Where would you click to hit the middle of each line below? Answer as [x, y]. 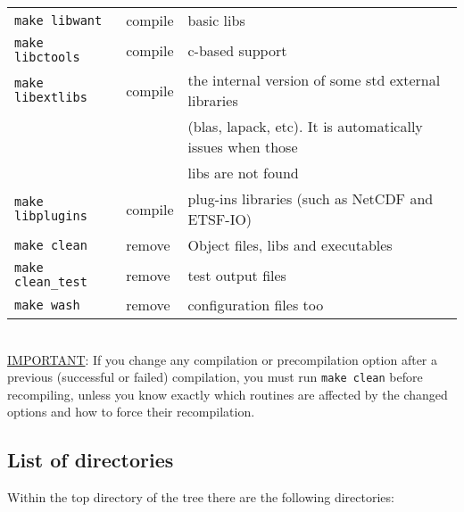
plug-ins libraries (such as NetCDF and [311, 198]
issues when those [243, 147]
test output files [237, 275]
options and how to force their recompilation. [131, 412]
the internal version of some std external [314, 80]
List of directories [91, 460]
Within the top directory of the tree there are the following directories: [201, 497]
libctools [47, 57]
